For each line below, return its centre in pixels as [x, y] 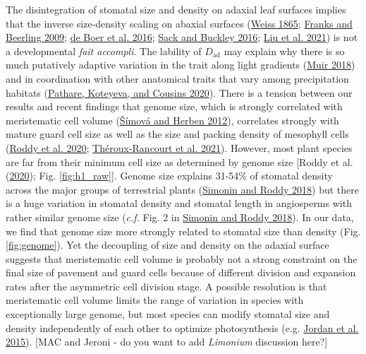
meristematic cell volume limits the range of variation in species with [155, 300]
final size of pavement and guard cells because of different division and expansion [181, 272]
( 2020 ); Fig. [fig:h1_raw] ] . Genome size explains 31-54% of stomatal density [169, 176]
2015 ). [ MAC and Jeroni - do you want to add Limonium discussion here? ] [167, 342]
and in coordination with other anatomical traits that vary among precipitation [177, 78]
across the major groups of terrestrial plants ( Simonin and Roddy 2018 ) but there [183, 189]
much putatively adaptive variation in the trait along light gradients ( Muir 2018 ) [181, 65]
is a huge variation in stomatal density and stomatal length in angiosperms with [179, 203]
